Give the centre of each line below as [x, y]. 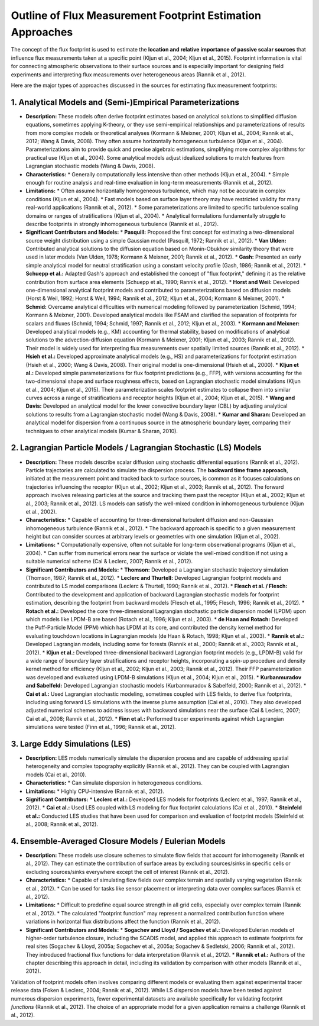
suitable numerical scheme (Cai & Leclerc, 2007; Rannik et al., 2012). [109, 562]
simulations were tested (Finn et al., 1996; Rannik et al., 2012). [101, 727]
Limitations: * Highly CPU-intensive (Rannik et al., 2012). [95, 791]
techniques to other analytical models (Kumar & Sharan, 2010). [102, 431]
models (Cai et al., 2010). [56, 775]
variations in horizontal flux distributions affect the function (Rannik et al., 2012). [123, 922]
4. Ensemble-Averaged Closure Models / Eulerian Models [118, 841]
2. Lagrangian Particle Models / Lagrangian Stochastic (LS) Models [136, 448]
